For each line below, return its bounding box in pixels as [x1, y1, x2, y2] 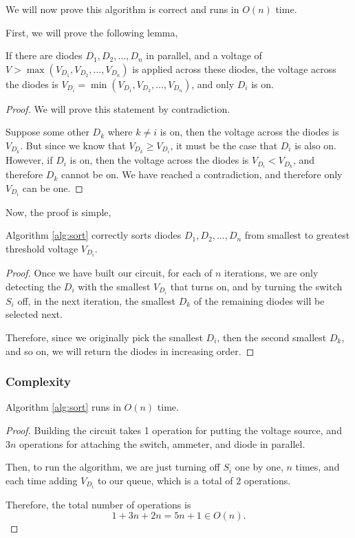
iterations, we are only [224, 266, 319, 280]
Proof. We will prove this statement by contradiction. [6, 101, 230, 116]
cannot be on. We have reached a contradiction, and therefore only [61, 167, 343, 182]
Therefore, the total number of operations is [6, 497, 191, 511]
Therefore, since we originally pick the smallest [6, 330, 203, 344]
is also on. [294, 138, 336, 152]
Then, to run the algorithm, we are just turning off [6, 460, 220, 474]
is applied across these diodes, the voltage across [132, 61, 336, 76]
